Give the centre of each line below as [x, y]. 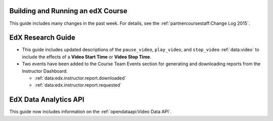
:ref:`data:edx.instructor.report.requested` [78, 85]
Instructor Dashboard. [45, 71]
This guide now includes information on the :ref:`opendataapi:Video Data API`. [90, 112]
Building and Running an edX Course [68, 11]
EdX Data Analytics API [47, 99]
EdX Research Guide [42, 38]
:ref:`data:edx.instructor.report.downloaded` [80, 78]
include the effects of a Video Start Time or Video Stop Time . [87, 57]
